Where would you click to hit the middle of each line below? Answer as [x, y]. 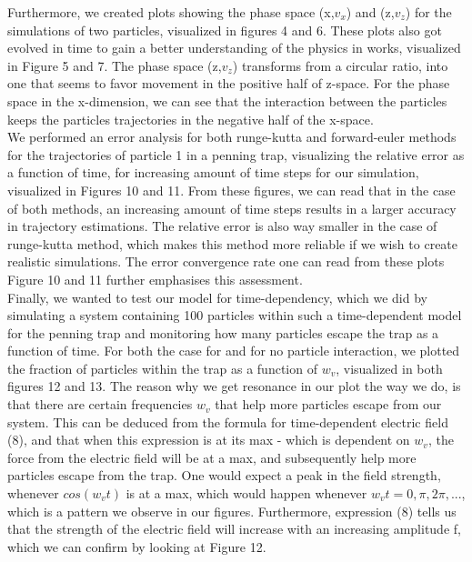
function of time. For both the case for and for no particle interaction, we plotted [234, 351]
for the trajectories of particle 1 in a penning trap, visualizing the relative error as [236, 154]
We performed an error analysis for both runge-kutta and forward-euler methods [232, 137]
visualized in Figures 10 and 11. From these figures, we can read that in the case [231, 190]
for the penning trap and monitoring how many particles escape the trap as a [223, 332]
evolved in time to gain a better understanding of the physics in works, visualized [234, 48]
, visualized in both [389, 368]
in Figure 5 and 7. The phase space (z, [115, 65]
